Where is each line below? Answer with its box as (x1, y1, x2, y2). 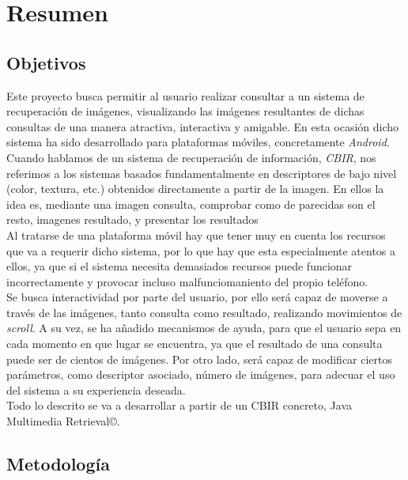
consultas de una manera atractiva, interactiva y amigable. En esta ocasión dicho (6, 118, 399, 134)
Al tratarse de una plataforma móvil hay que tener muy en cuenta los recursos (6, 226, 386, 243)
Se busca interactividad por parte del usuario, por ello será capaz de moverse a (6, 289, 388, 305)
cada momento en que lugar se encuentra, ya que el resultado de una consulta (6, 335, 383, 352)
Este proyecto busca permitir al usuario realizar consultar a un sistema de (6, 87, 365, 104)
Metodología (6, 452, 110, 476)
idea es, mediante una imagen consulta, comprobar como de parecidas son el (6, 195, 376, 212)
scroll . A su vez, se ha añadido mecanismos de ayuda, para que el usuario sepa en (6, 319, 402, 336)
